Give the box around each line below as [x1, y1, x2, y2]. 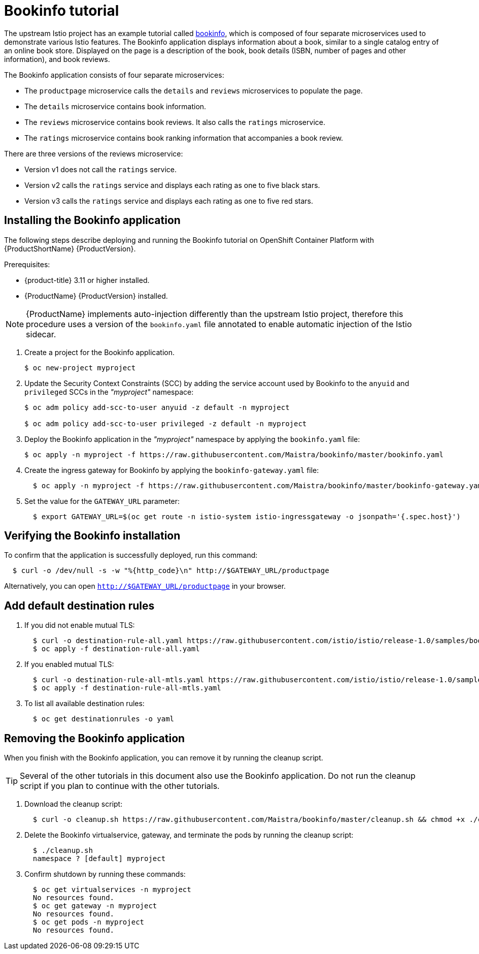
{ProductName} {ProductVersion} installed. [24, 291, 168, 300]
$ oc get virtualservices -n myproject [32, 885, 191, 894]
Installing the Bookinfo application [4, 214, 181, 227]
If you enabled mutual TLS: [24, 660, 114, 669]
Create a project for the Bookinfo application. [24, 347, 175, 357]
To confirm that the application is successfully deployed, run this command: [4, 551, 258, 560]
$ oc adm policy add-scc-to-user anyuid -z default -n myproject [24, 403, 290, 411]
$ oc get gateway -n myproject [32, 902, 157, 910]
